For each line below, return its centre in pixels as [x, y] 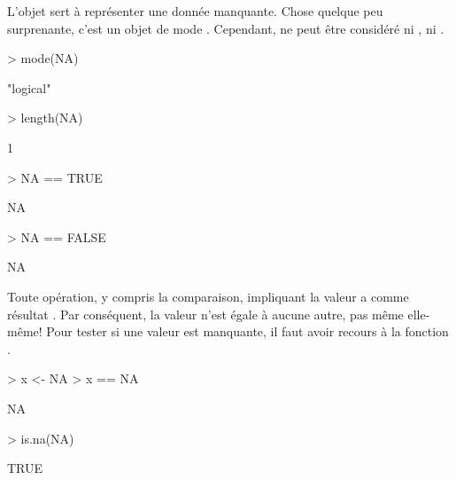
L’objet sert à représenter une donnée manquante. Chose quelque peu [195, 11]
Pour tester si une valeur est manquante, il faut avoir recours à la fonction [247, 331]
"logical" [29, 87]
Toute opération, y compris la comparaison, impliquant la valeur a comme [208, 296]
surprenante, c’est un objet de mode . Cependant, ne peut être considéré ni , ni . [226, 28]
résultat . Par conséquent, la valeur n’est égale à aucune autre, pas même [205, 314]
